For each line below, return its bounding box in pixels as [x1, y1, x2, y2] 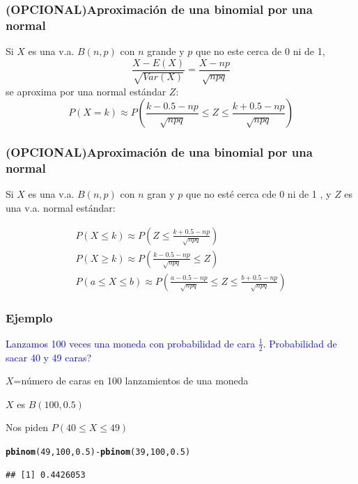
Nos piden [6, 420, 49, 435]
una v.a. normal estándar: [6, 200, 116, 214]
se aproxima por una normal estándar [6, 84, 166, 98]
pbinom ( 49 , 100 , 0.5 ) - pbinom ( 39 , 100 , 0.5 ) [6, 447, 191, 457]
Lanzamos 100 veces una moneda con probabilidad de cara [6, 336, 256, 350]
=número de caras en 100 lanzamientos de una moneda [13, 373, 249, 388]
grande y [147, 44, 185, 58]
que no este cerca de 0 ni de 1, [195, 44, 325, 58]
